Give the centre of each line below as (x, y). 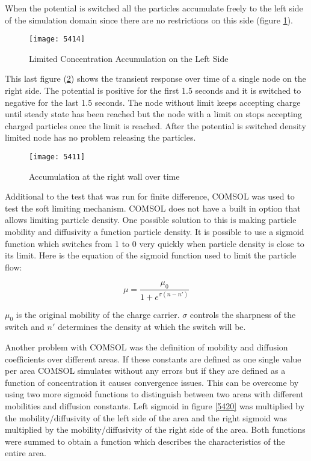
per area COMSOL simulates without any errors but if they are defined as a (145, 371)
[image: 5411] (57, 157)
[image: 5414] (57, 39)
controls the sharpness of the (243, 314)
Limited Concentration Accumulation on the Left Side (129, 58)
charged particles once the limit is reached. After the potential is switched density (156, 125)
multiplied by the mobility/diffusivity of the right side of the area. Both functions (155, 429)
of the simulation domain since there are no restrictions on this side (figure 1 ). (149, 20)
